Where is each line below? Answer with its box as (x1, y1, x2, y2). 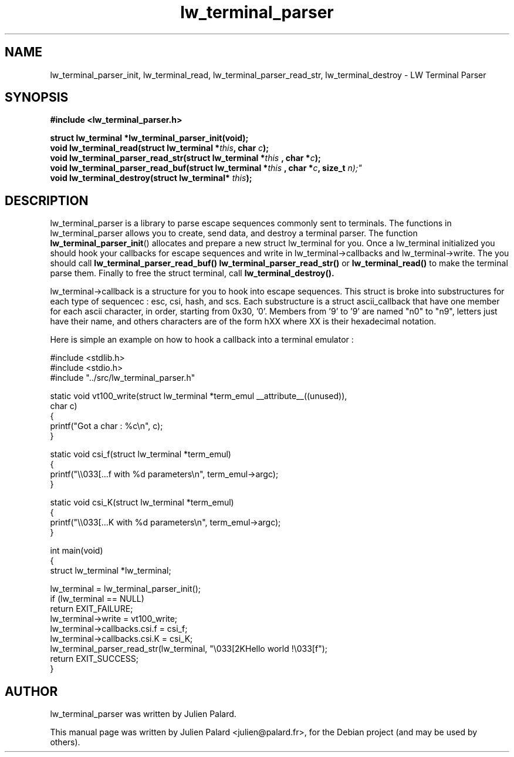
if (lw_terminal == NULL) (50, 594, 144, 604)
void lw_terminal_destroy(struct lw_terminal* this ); (50, 173, 252, 183)
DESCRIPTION (5, 193, 89, 208)
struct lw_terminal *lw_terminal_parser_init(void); (50, 133, 249, 143)
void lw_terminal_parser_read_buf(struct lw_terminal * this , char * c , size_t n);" (50, 163, 362, 173)
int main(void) (50, 545, 103, 556)
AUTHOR (5, 684, 58, 699)
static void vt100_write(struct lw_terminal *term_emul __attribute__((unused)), (50, 391, 347, 401)
